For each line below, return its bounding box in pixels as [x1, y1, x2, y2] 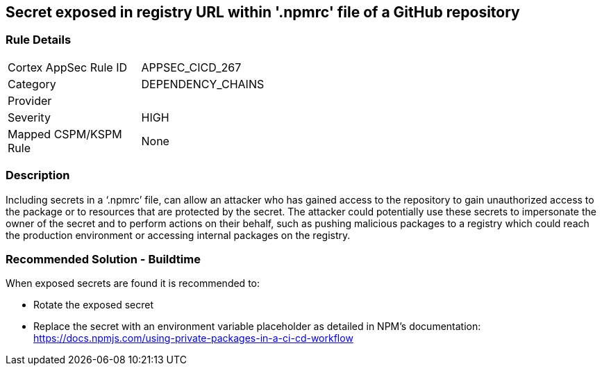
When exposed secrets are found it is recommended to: [6, 277, 260, 290]
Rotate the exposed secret [33, 299, 154, 311]
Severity [8, 110, 51, 124]
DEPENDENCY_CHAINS [141, 76, 265, 91]
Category [8, 76, 56, 91]
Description [6, 168, 70, 183]
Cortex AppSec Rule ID [8, 60, 128, 74]
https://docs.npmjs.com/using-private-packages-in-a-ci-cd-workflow [33, 332, 353, 345]
